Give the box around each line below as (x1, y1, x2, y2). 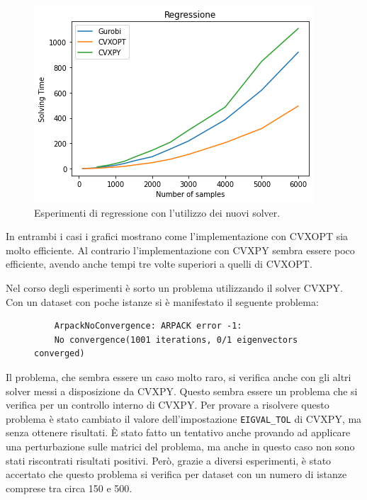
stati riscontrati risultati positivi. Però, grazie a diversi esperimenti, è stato (6, 453, 332, 467)
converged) (34, 348, 85, 359)
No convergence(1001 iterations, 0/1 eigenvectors (54, 334, 298, 345)
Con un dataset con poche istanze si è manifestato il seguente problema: (6, 294, 319, 309)
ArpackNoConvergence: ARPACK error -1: (54, 321, 242, 331)
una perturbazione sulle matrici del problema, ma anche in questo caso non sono (6, 438, 355, 453)
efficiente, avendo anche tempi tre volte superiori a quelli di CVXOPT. (6, 256, 312, 271)
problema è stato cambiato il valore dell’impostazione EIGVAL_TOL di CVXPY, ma (6, 411, 362, 426)
